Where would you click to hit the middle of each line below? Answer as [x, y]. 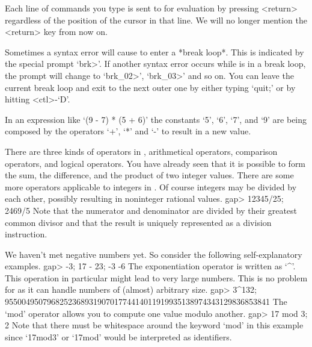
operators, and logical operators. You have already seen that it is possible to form [155, 163]
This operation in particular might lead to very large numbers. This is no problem [156, 277]
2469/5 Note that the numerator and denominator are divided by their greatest [151, 210]
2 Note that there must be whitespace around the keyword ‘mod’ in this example [154, 325]
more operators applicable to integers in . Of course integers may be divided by [151, 186]
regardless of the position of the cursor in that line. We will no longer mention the [156, 20]
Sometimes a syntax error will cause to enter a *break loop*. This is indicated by [154, 52]
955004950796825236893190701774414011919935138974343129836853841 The [146, 302]
